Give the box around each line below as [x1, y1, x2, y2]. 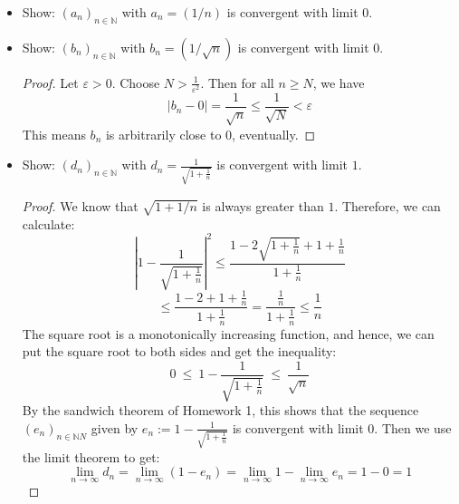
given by [91, 418, 139, 437]
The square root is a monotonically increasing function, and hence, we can [22, 324, 435, 343]
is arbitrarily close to [105, 124, 222, 143]
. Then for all [200, 73, 274, 92]
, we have [312, 73, 365, 92]
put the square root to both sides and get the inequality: [22, 342, 337, 361]
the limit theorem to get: [22, 447, 160, 466]
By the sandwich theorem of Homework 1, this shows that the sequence [22, 401, 419, 420]
